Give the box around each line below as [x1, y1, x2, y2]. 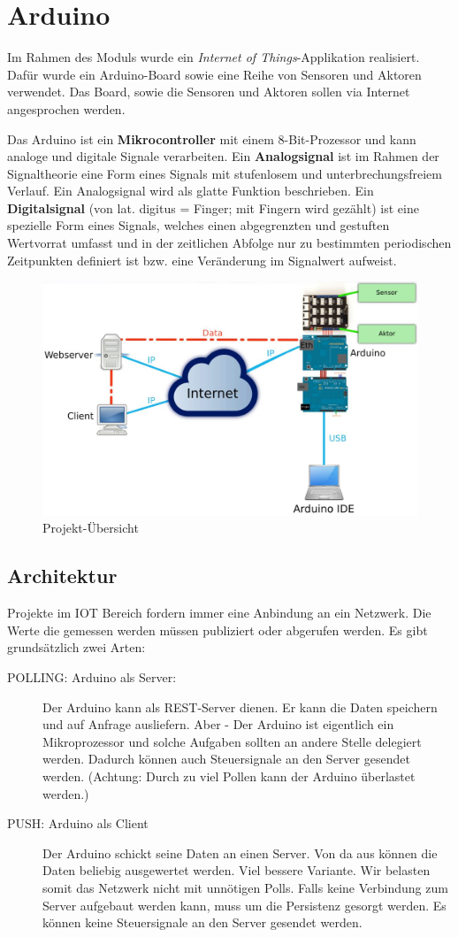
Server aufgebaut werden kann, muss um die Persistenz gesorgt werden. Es [42, 895, 447, 914]
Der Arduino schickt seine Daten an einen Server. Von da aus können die [42, 843, 438, 862]
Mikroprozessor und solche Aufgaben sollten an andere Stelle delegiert [42, 732, 422, 750]
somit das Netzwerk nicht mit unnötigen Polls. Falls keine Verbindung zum [42, 878, 448, 896]
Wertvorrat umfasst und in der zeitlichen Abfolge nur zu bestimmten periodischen [7, 234, 452, 252]
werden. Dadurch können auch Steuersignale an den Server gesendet [42, 749, 410, 768]
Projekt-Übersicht [42, 518, 139, 537]
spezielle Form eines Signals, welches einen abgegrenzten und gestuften [7, 216, 390, 234]
